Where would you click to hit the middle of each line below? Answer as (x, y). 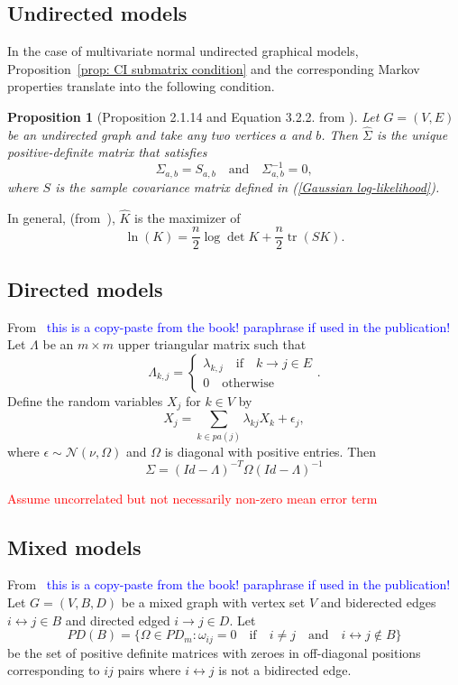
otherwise (248, 384)
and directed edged (118, 620)
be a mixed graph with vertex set (213, 602)
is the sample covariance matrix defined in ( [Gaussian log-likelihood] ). (247, 186)
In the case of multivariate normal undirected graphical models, (183, 51)
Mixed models (74, 546)
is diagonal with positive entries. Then (270, 451)
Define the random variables (85, 400)
